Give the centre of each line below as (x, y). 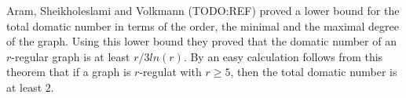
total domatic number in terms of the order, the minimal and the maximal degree (203, 25)
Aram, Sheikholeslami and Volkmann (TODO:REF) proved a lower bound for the (203, 10)
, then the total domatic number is (314, 72)
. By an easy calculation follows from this (283, 56)
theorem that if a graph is (69, 72)
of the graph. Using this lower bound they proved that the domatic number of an (201, 41)
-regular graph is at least (71, 56)
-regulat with (170, 72)
